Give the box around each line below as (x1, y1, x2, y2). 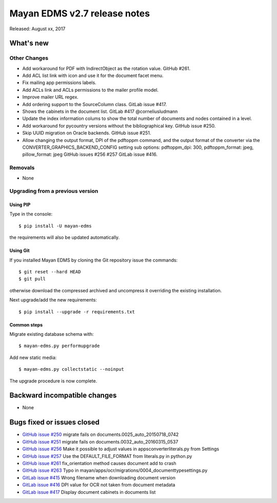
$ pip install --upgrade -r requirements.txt (18, 309, 135, 315)
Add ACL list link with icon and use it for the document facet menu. (22, 72, 164, 79)
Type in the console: (9, 211, 53, 217)
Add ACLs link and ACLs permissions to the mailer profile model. (22, 87, 159, 93)
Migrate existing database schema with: (9, 331, 94, 337)
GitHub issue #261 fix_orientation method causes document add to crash (22, 460, 176, 466)
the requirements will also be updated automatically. (9, 234, 120, 240)
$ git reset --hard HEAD (18, 269, 81, 275)
